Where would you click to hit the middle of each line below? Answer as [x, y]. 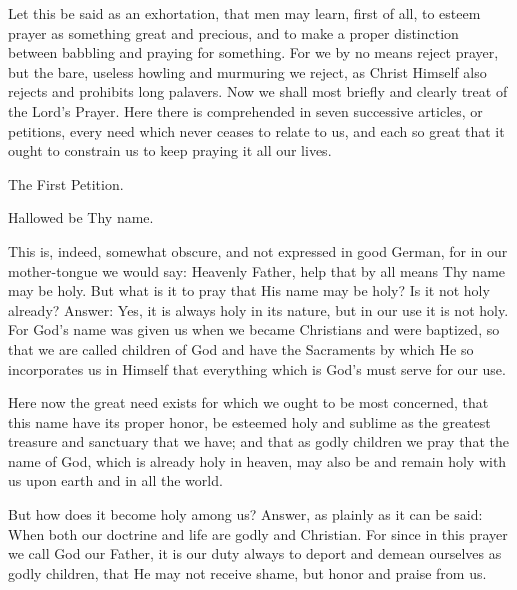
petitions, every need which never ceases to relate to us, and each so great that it [256, 130]
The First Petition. [66, 183]
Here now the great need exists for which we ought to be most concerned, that [248, 402]
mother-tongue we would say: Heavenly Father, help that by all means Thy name [257, 270]
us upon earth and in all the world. [115, 480]
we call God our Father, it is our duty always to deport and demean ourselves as [255, 553]
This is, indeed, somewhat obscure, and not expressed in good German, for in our [258, 250]
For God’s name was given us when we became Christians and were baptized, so [254, 329]
